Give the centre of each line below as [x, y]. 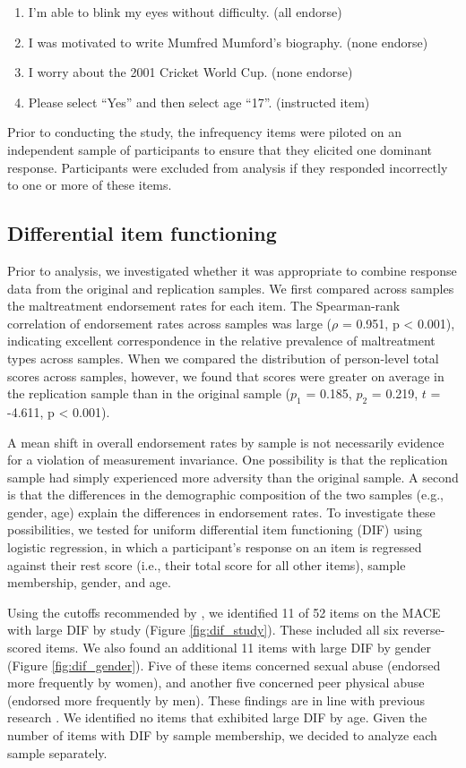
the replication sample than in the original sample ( [149, 393]
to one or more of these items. [90, 185]
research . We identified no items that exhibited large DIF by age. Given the [217, 717]
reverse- [424, 630]
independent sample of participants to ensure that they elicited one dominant [220, 149]
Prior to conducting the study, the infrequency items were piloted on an [204, 132]
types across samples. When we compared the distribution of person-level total [223, 358]
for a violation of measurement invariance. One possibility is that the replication [228, 460]
